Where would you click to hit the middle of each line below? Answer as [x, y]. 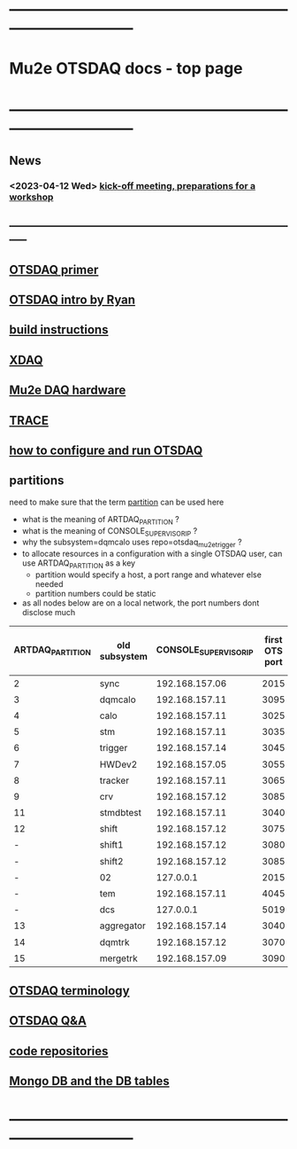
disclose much [49, 612]
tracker [114, 780]
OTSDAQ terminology [69, 991]
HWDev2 [118, 764]
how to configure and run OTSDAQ [106, 450]
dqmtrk [114, 942]
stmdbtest [121, 813]
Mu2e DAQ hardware [68, 391]
